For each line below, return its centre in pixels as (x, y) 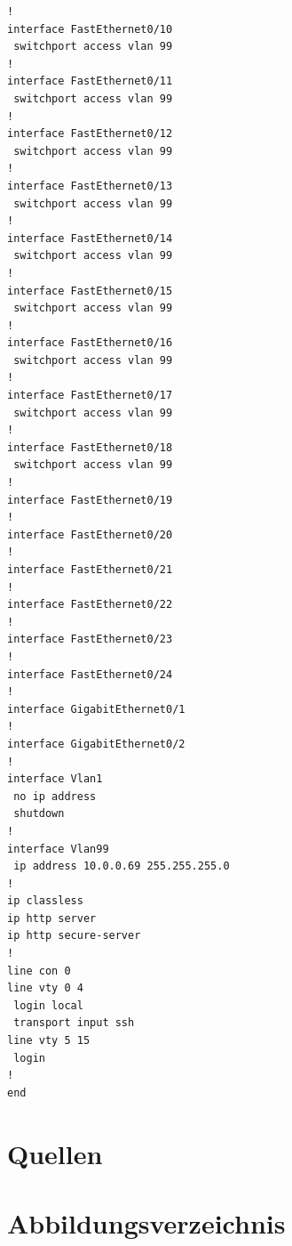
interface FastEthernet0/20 (90, 534)
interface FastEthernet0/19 (90, 500)
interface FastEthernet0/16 (90, 343)
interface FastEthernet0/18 (90, 447)
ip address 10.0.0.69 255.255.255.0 (122, 866)
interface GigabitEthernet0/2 (96, 744)
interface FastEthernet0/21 (90, 570)
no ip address (55, 796)
